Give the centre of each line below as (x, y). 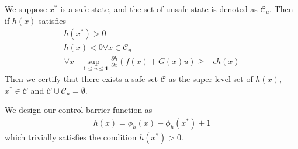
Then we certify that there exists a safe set (82, 79)
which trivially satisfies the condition (71, 136)
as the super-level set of (211, 79)
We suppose (26, 9)
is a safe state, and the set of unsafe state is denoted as (159, 9)
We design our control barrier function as (79, 110)
